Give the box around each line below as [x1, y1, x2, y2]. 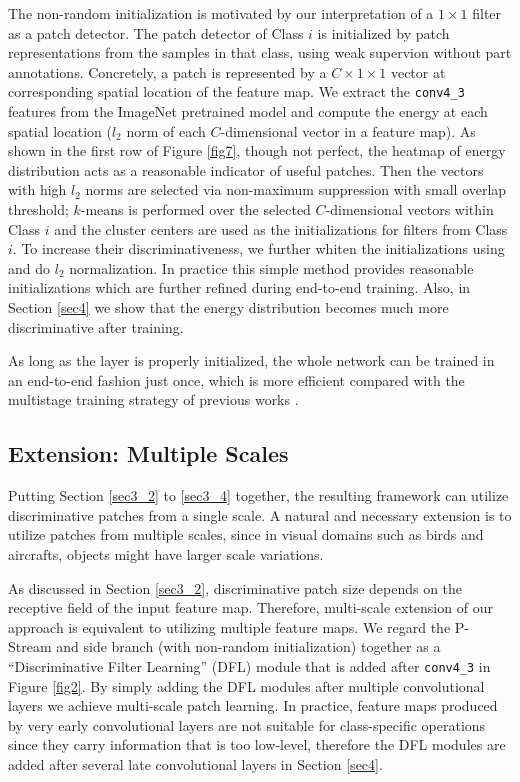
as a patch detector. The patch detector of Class [8, 22, 304, 43]
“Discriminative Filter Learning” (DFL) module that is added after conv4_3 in [8, 655, 491, 676]
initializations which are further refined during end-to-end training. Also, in [8, 277, 471, 298]
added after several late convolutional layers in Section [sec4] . [8, 753, 383, 774]
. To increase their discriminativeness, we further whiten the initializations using [12, 238, 505, 259]
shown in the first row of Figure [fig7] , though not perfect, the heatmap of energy [8, 140, 506, 161]
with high [8, 179, 67, 200]
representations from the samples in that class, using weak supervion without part [8, 42, 512, 63]
